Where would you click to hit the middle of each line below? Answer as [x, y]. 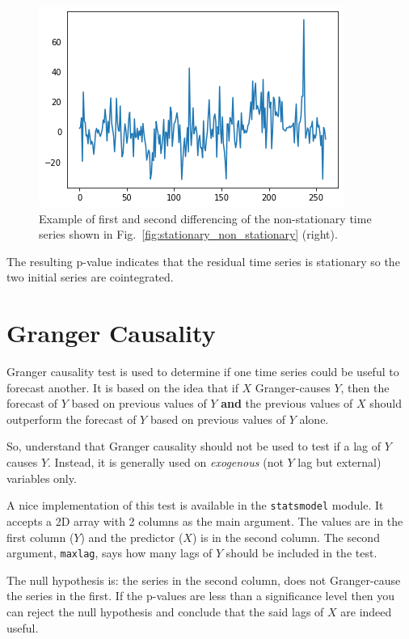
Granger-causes [293, 387]
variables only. [42, 478]
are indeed [366, 611]
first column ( [40, 537]
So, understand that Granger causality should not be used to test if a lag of [194, 446]
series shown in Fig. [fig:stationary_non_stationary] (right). [188, 234]
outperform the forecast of [72, 419]
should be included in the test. [301, 553]
